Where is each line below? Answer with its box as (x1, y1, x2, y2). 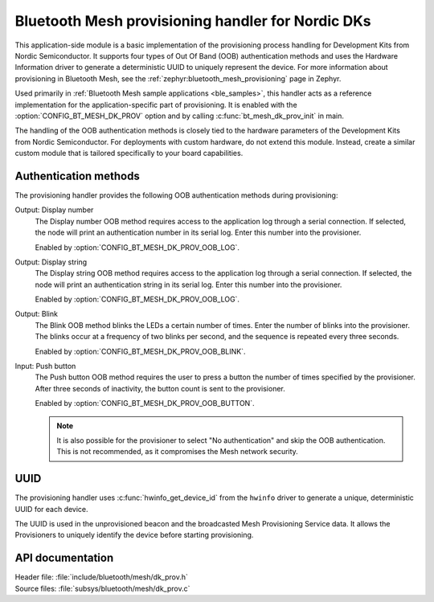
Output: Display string (14, 257, 88, 267)
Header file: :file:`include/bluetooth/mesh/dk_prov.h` (14, 572, 189, 582)
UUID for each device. (14, 504, 88, 514)
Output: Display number (14, 205, 94, 215)
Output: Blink (14, 309, 58, 319)
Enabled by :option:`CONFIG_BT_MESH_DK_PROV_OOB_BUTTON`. (35, 399, 255, 408)
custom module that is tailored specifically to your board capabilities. (14, 149, 244, 158)
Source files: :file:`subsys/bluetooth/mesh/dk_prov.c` (14, 584, 190, 593)
